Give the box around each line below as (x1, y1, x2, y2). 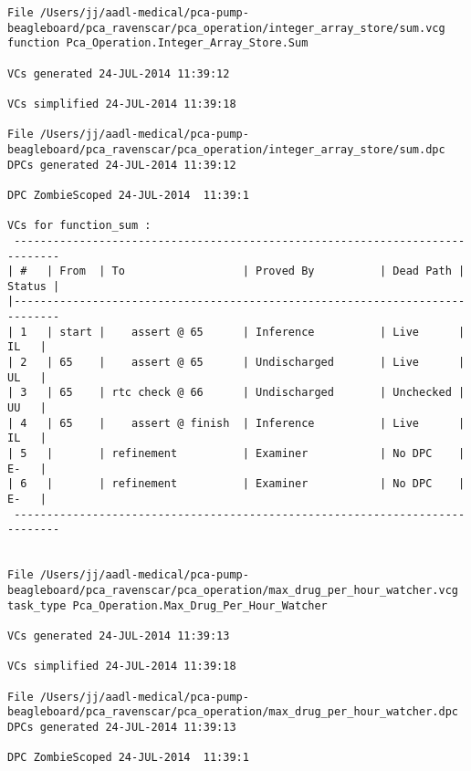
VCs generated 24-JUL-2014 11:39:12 (7, 67, 230, 80)
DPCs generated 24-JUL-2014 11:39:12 (7, 158, 236, 172)
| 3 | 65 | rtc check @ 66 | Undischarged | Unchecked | (7, 386, 466, 400)
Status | (7, 279, 60, 293)
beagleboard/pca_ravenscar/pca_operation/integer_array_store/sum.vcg (7, 21, 445, 35)
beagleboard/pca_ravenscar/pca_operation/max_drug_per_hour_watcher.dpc (7, 705, 458, 719)
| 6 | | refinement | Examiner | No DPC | (7, 477, 466, 491)
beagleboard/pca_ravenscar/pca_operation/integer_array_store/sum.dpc (7, 142, 445, 156)
